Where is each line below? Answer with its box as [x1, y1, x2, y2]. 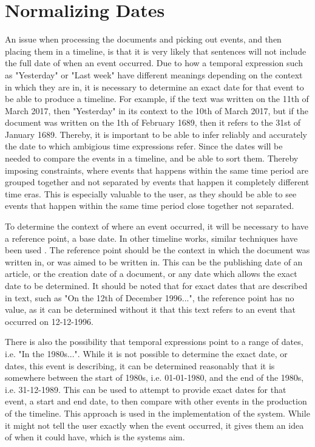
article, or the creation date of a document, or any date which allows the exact [5, 267, 297, 280]
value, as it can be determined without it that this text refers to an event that [5, 303, 296, 316]
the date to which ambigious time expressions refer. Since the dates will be [5, 140, 283, 152]
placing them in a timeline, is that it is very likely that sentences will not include [5, 44, 307, 57]
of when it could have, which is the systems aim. [5, 431, 185, 443]
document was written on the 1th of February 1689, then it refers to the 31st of [5, 116, 301, 129]
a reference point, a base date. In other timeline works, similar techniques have [5, 231, 298, 244]
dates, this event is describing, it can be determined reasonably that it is [5, 359, 275, 372]
